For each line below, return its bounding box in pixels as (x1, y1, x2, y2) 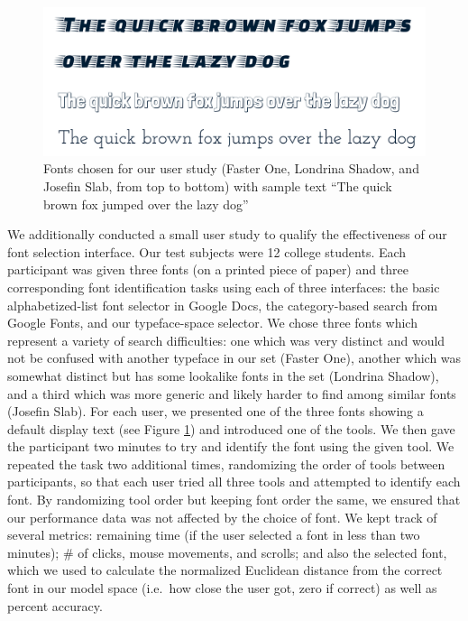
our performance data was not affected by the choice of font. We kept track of (7, 507, 437, 526)
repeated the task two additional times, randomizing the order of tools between (7, 454, 445, 473)
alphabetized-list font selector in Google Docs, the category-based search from (7, 295, 438, 314)
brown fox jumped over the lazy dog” (43, 194, 249, 213)
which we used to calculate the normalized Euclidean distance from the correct (7, 561, 443, 579)
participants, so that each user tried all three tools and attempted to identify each (7, 472, 461, 491)
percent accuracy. (7, 596, 103, 615)
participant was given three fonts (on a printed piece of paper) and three (7, 260, 408, 279)
